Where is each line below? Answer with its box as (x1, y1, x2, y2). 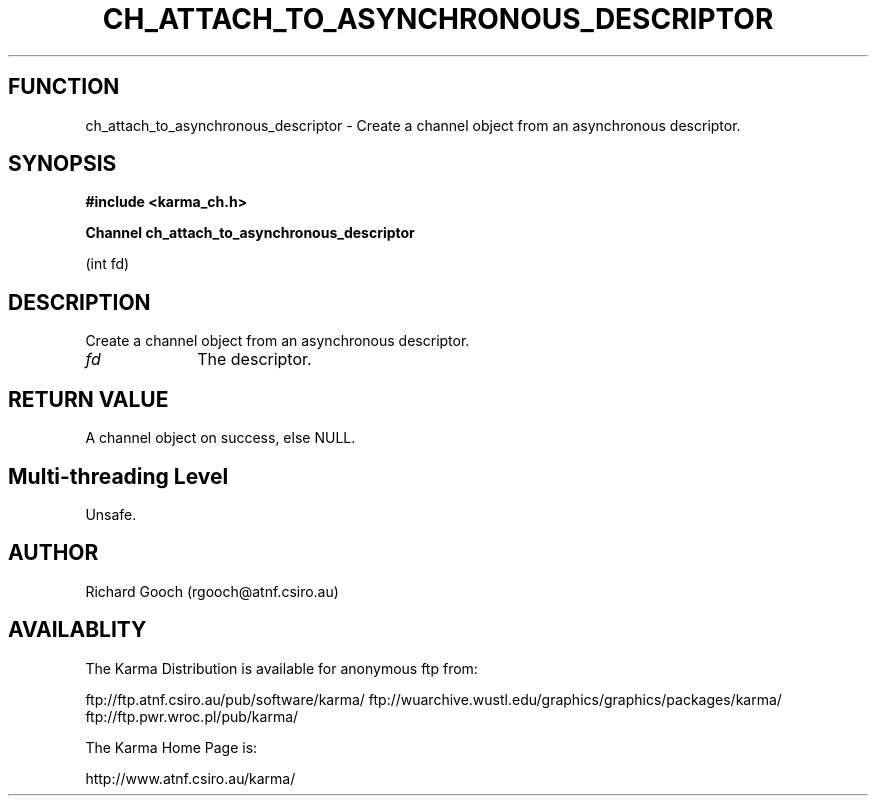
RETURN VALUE (8, 386, 169, 412)
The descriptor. (197, 349, 312, 370)
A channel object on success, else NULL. (85, 429, 356, 447)
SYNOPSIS (8, 151, 117, 177)
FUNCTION (8, 74, 120, 100)
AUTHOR (8, 540, 99, 566)
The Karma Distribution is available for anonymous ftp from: (85, 659, 478, 677)
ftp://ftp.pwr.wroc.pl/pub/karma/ (85, 707, 299, 725)
